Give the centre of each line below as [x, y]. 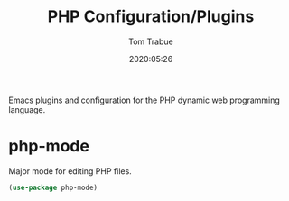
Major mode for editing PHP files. [70, 171]
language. [27, 109]
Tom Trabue [151, 41]
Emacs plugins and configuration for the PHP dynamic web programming [144, 100]
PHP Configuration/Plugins [151, 17]
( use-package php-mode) [53, 187]
